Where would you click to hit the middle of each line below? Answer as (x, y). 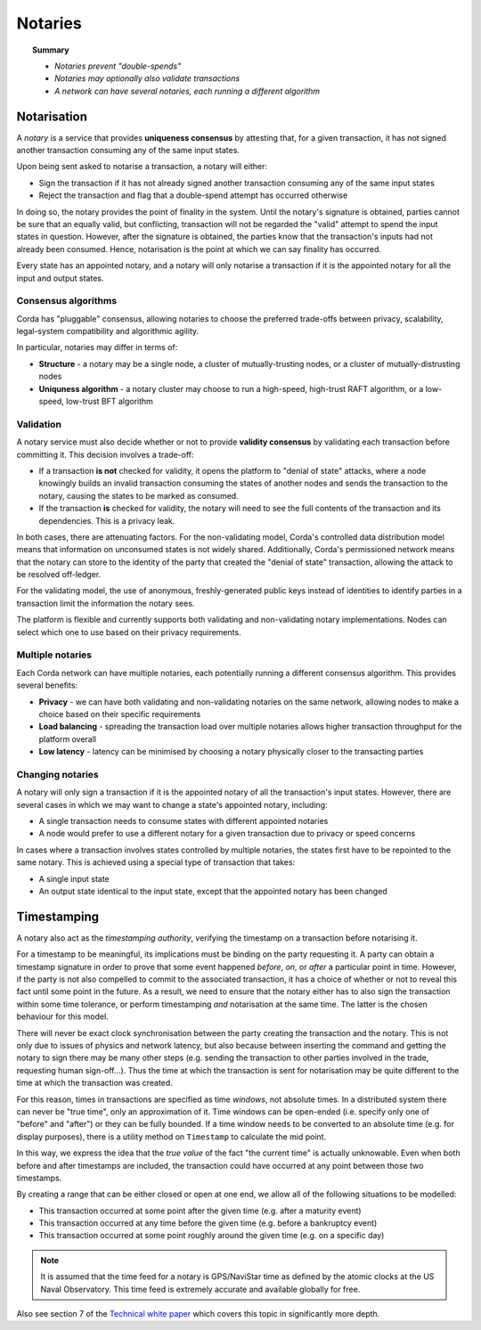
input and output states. (60, 278)
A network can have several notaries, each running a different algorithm (188, 91)
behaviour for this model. (62, 1016)
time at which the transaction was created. (94, 1083)
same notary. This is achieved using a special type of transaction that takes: (156, 862)
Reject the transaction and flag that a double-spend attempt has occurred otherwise (193, 195)
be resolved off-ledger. (59, 575)
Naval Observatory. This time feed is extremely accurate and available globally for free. (200, 1289)
